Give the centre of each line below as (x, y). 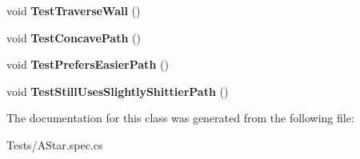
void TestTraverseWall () (74, 10)
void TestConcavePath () (74, 37)
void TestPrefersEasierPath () (88, 64)
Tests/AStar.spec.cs (55, 144)
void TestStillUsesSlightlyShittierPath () (118, 91)
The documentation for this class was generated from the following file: (180, 118)
